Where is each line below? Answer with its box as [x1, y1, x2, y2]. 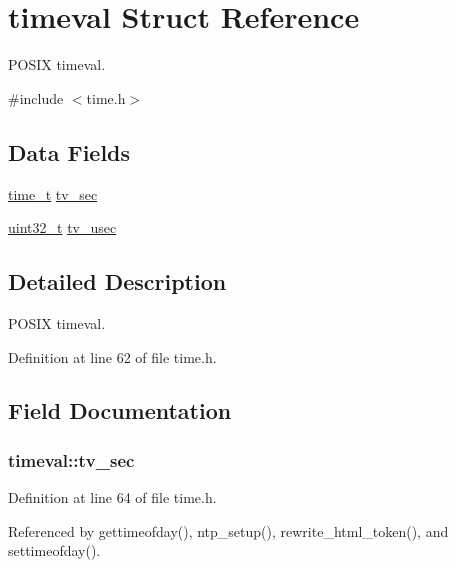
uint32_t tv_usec [8, 217, 117, 238]
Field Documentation [8, 395, 232, 426]
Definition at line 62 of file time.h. [8, 346, 217, 367]
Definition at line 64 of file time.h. [8, 487, 217, 508]
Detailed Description [8, 266, 227, 297]
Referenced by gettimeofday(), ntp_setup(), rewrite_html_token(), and [8, 520, 449, 541]
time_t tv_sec [8, 183, 98, 204]
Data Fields [8, 136, 131, 167]
